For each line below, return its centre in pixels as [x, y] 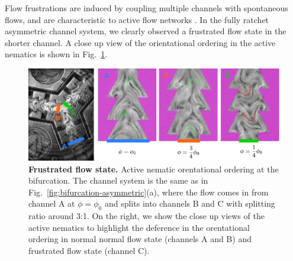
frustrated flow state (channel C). [89, 250]
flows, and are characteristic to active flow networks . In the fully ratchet [137, 19]
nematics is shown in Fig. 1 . [56, 54]
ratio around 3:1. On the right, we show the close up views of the [146, 216]
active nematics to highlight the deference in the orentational [139, 227]
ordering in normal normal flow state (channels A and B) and [140, 239]
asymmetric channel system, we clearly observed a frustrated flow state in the [146, 31]
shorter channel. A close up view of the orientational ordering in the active [140, 42]
